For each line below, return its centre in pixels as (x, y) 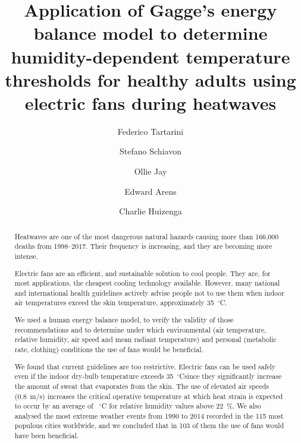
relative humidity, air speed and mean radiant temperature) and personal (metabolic (145, 339)
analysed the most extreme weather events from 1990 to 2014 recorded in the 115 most (149, 415)
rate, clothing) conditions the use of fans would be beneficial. (109, 349)
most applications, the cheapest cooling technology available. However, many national (147, 283)
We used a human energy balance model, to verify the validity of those (124, 320)
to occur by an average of (54, 406)
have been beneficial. (47, 436)
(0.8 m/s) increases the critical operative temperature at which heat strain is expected (149, 396)
